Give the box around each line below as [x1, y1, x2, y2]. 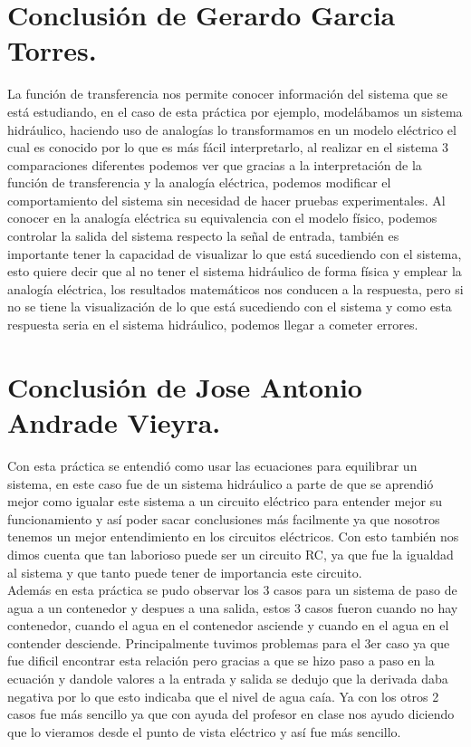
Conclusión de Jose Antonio [7, 368, 362, 405]
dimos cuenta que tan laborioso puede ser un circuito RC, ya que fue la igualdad [7, 544, 454, 563]
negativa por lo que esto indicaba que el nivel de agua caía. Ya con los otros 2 [7, 686, 439, 705]
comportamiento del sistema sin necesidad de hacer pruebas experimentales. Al [7, 190, 446, 209]
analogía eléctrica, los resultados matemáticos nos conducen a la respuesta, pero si [7, 279, 464, 298]
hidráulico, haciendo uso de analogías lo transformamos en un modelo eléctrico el [7, 120, 457, 139]
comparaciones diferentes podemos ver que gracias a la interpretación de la [7, 155, 422, 174]
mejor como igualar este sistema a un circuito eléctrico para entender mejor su [7, 492, 443, 511]
